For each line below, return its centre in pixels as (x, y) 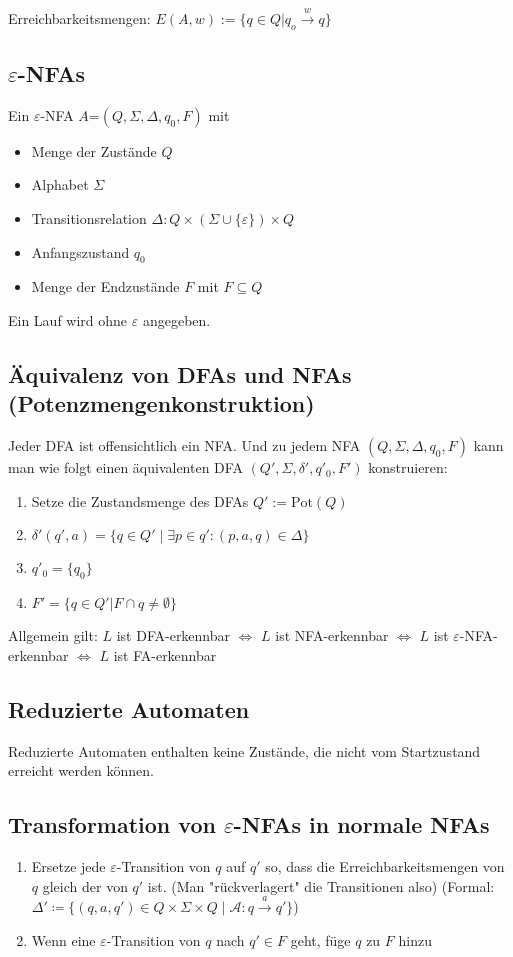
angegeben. (176, 319)
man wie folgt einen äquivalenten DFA (125, 467)
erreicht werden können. (81, 770)
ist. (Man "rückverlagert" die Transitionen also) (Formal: (321, 885)
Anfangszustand (80, 251)
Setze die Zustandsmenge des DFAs (140, 500)
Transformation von (112, 824)
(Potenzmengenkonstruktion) (161, 403)
